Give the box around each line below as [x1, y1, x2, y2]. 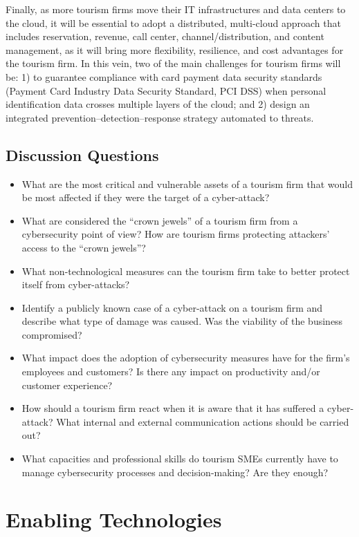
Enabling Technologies [6, 505, 222, 534]
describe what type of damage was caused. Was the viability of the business [21, 314, 343, 328]
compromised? [21, 327, 82, 341]
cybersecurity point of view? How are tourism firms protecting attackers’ [21, 227, 330, 241]
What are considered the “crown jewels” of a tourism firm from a [21, 213, 298, 227]
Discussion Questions [6, 144, 159, 165]
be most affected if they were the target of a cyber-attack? [21, 190, 270, 205]
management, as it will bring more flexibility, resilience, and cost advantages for [6, 42, 344, 57]
